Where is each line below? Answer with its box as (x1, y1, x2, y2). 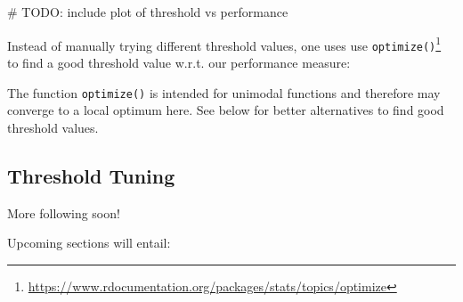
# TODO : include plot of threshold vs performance (7, 3, 288, 20)
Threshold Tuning (7, 161, 175, 189)
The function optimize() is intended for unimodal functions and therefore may (7, 83, 441, 102)
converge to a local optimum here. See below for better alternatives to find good (7, 101, 444, 119)
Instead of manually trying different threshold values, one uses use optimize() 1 (7, 33, 442, 54)
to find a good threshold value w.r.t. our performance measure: (7, 53, 351, 71)
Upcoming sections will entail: (7, 233, 171, 252)
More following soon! (7, 203, 120, 222)
